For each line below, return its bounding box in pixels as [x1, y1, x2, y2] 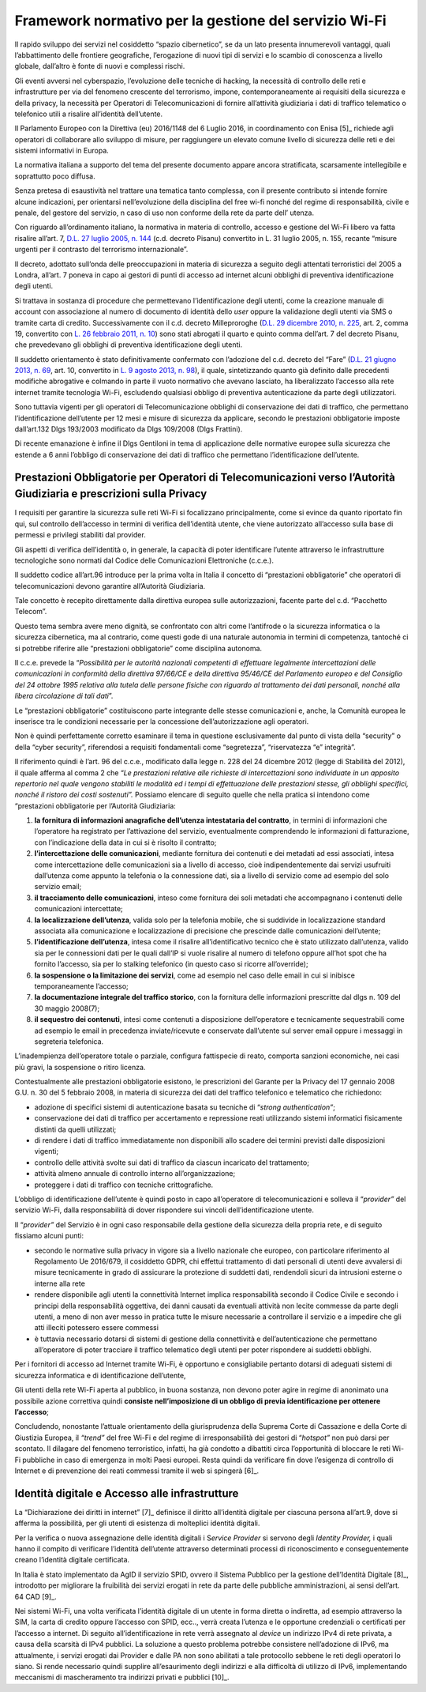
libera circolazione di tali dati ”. [14, 691, 114, 701]
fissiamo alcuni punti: [14, 1231, 84, 1241]
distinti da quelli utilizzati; [34, 1125, 117, 1134]
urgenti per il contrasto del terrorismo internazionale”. [14, 245, 189, 254]
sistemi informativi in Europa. [14, 146, 110, 156]
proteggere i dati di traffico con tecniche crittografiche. [34, 1180, 214, 1189]
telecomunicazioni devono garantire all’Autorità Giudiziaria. [14, 581, 206, 590]
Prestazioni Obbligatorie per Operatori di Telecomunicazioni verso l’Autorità [14, 470, 396, 484]
